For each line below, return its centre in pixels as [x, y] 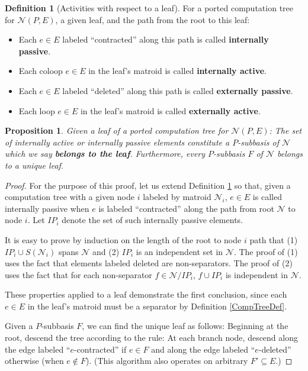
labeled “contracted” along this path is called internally [166, 39]
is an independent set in [179, 251]
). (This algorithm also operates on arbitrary [167, 361]
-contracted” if [100, 349]
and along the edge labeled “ [203, 349]
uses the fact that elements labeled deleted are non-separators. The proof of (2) [149, 263]
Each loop [37, 110]
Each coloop [41, 71]
